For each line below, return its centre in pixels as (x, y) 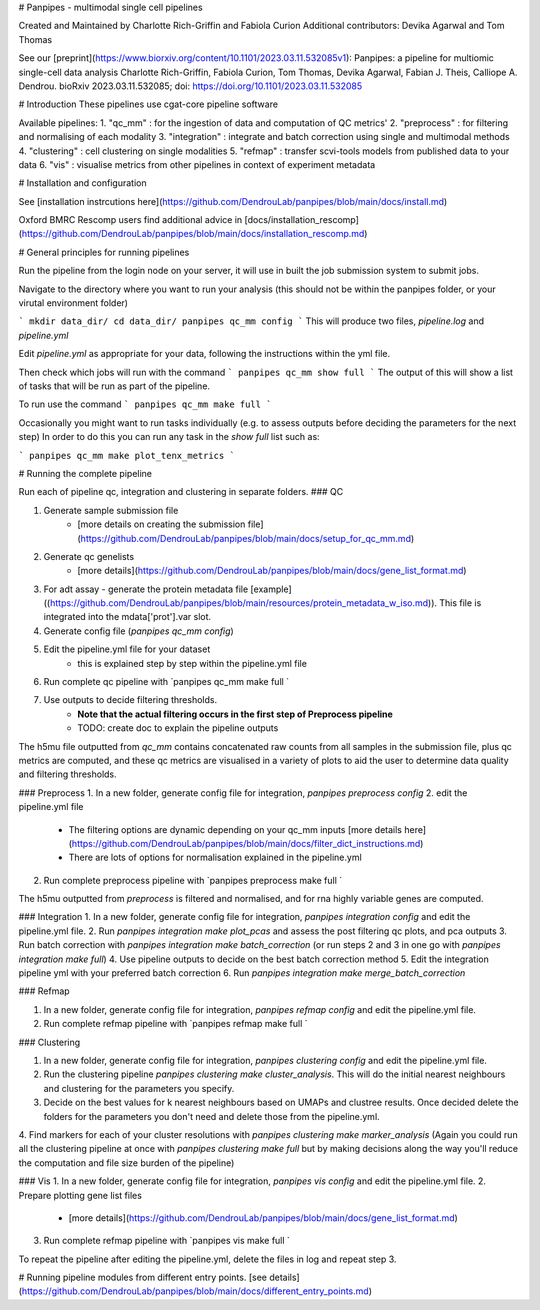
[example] (271, 589)
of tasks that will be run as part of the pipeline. (114, 386)
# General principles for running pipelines (104, 252)
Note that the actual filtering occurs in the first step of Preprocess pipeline (235, 714)
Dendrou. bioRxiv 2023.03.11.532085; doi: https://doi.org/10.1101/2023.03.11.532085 (190, 86)
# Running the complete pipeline (85, 473)
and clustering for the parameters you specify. (139, 1088)
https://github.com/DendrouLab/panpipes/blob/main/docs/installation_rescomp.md (193, 234)
